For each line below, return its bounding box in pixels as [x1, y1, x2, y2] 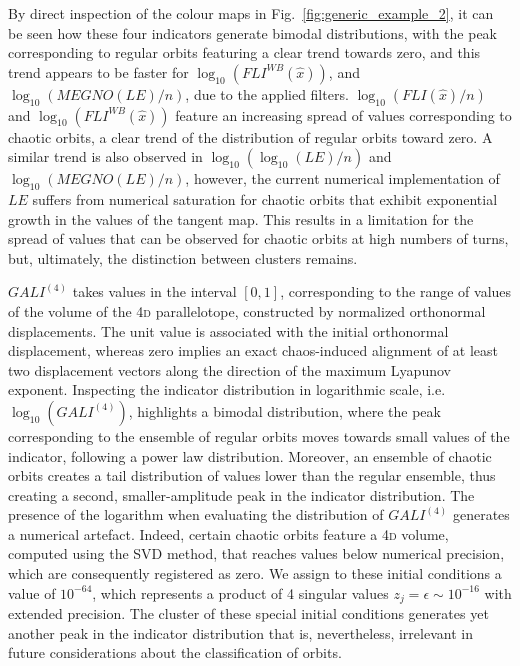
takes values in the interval [72, 281, 237, 302]
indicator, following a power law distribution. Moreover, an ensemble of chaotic [8, 445, 492, 466]
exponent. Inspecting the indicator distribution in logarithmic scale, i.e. [8, 379, 446, 400]
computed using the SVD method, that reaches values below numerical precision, [8, 543, 505, 564]
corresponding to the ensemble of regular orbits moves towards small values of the [8, 425, 510, 446]
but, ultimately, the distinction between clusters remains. [8, 247, 358, 268]
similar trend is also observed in [8, 146, 203, 167]
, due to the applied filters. [185, 83, 349, 104]
